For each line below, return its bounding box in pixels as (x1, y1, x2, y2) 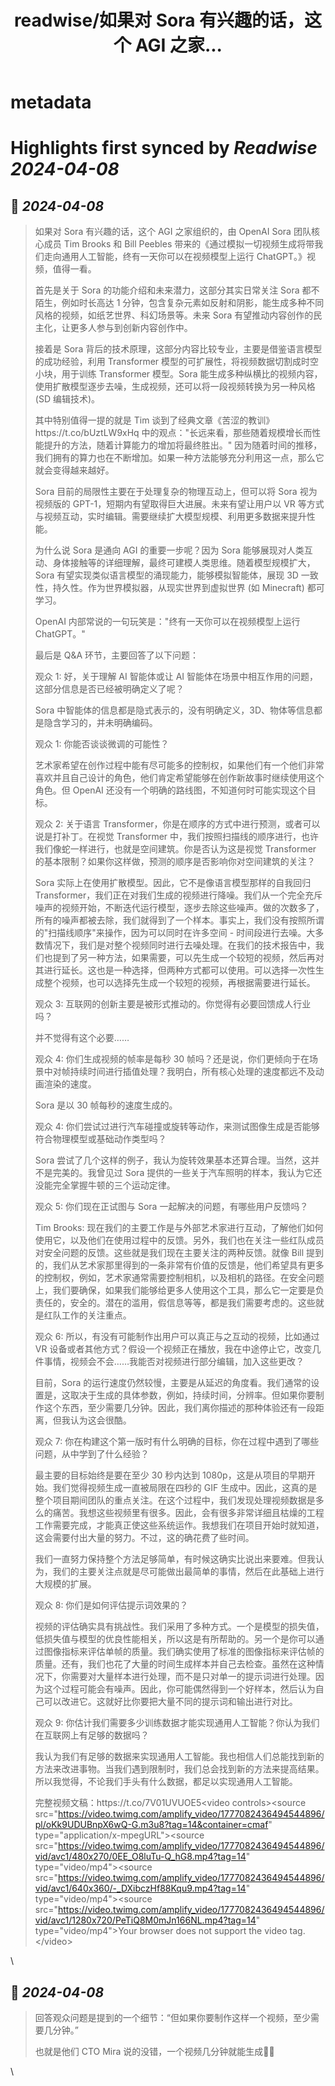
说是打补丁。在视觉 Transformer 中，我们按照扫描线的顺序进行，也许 (34, 831, 320, 843)
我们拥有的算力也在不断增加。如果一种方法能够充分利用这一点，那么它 (34, 452, 325, 464)
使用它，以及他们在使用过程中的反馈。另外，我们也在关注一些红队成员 (34, 1234, 325, 1246)
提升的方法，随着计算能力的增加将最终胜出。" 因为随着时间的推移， (43, 439, 323, 451)
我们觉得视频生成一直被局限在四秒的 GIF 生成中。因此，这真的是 (52, 1482, 318, 1494)
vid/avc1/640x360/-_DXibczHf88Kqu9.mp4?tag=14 (34, 1882, 247, 1895)
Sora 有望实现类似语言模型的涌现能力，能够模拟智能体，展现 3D (34, 569, 299, 581)
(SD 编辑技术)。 (34, 393, 101, 405)
